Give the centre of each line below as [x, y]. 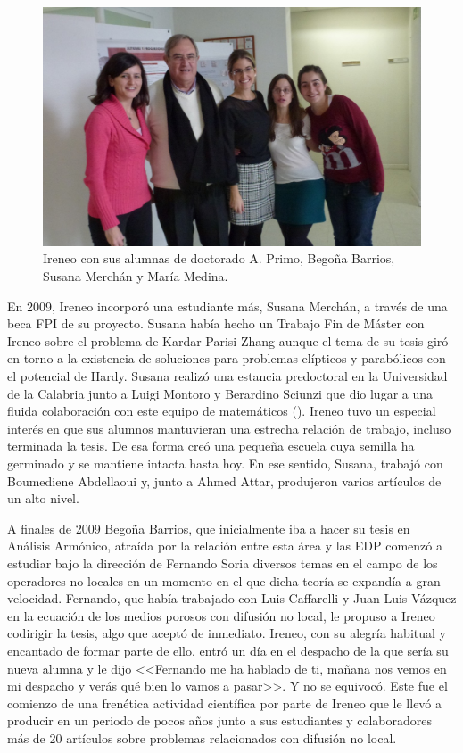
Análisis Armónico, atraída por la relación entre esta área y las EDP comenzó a [225, 546]
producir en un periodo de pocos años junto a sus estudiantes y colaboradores [219, 720]
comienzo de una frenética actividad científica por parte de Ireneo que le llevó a [225, 703]
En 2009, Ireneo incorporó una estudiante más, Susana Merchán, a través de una [227, 306]
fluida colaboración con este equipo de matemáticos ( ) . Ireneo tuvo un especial [222, 411]
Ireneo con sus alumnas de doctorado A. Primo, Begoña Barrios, [219, 258]
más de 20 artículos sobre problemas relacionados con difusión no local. [202, 737]
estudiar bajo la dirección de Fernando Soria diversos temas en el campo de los [223, 563]
